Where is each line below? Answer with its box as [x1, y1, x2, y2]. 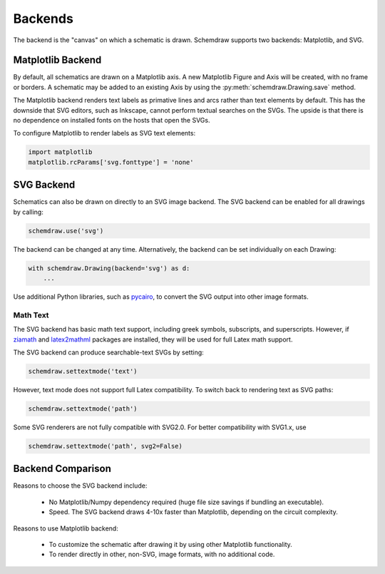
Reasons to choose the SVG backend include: [13, 481, 148, 490]
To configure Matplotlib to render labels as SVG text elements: [13, 129, 196, 138]
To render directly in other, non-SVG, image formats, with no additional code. [48, 550, 275, 559]
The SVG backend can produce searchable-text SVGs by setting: [13, 348, 205, 357]
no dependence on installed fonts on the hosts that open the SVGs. [13, 116, 210, 125]
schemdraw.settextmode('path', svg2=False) [28, 442, 183, 450]
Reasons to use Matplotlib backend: [13, 524, 119, 533]
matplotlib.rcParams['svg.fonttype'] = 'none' [28, 158, 194, 166]
